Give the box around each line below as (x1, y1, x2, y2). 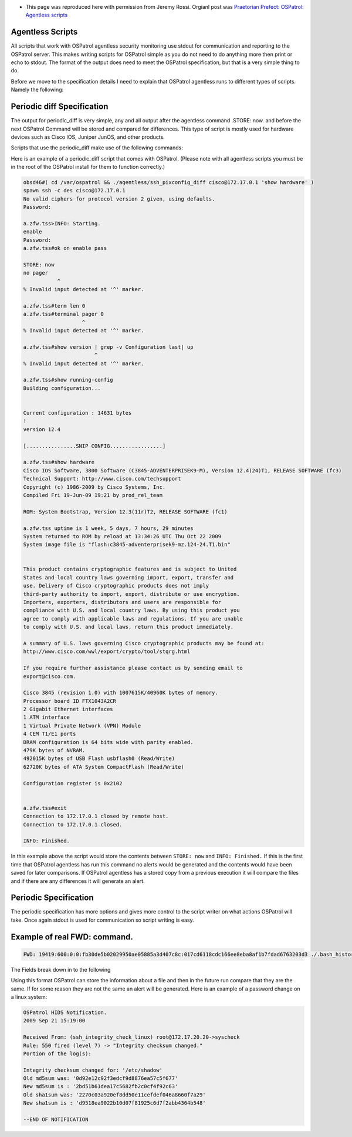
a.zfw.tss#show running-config (23, 376, 114, 384)
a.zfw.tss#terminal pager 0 (23, 311, 104, 318)
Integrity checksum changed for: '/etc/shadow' (23, 1066, 163, 1073)
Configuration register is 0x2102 (23, 780, 123, 786)
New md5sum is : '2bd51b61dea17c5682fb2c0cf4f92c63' (23, 1083, 178, 1090)
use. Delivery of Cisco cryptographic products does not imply (23, 582, 209, 589)
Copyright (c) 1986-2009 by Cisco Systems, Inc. (23, 484, 166, 491)
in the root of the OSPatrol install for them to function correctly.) (11, 164, 165, 171)
